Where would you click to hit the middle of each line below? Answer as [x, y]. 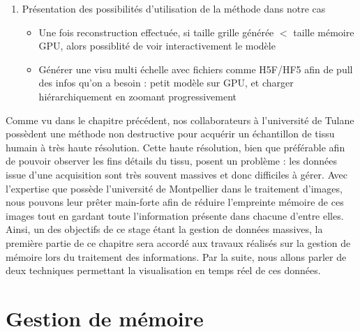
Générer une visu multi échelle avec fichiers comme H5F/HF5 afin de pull [196, 69]
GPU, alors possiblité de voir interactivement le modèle [157, 46]
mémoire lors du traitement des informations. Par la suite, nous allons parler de [176, 256]
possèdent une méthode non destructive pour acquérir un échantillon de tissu [170, 134]
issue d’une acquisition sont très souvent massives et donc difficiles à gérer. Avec [177, 174]
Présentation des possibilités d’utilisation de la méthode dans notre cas [174, 8]
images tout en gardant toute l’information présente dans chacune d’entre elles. [175, 215]
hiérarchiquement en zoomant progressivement [137, 96]
